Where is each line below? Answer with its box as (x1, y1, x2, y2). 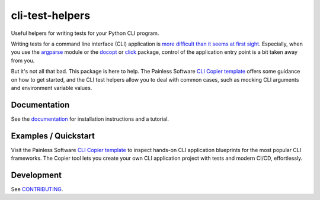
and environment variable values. (11, 84, 92, 91)
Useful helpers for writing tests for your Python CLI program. (11, 30, 159, 37)
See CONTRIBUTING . (11, 186, 63, 192)
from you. (11, 57, 35, 64)
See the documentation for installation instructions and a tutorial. (11, 115, 169, 122)
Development (11, 170, 62, 180)
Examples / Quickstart (11, 131, 95, 141)
